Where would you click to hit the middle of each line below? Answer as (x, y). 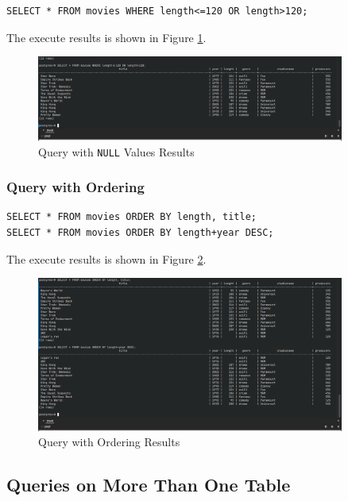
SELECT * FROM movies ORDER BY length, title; (131, 217)
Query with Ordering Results (109, 442)
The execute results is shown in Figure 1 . (106, 37)
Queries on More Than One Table (149, 485)
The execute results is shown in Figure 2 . (106, 258)
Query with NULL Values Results (116, 151)
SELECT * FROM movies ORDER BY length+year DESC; (140, 233)
